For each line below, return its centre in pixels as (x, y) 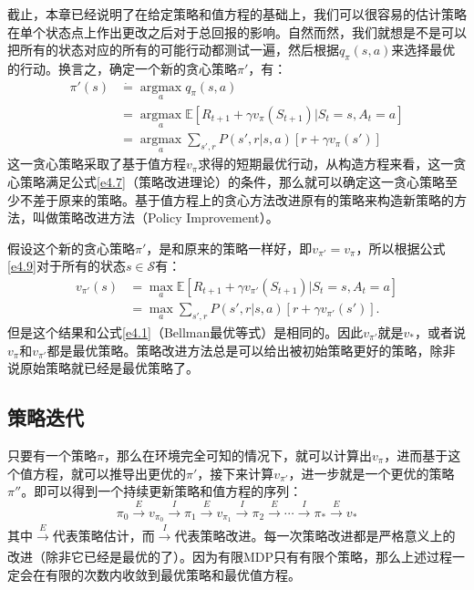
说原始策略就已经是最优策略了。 (103, 368)
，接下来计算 (236, 473)
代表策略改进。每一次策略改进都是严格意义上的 (315, 535)
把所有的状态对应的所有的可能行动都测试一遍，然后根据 (173, 50)
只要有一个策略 (52, 455)
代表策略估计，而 (103, 535)
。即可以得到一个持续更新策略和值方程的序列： (162, 491)
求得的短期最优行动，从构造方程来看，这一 (326, 164)
